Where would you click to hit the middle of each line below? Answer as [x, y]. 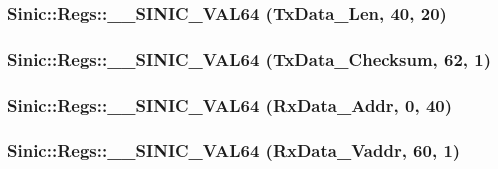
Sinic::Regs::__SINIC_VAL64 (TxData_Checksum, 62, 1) [249, 58]
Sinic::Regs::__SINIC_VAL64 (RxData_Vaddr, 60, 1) [234, 150]
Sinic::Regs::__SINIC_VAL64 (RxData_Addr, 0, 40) [230, 104]
